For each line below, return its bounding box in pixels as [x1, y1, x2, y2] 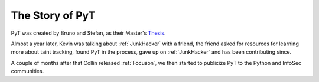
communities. [11, 68, 44, 75]
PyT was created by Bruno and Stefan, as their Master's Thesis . [11, 29, 166, 37]
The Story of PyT [11, 9, 96, 22]
